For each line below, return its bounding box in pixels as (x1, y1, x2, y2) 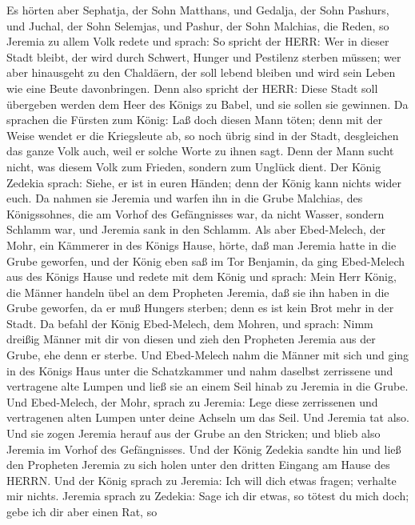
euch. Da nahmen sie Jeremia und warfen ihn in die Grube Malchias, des (6, 190, 363, 206)
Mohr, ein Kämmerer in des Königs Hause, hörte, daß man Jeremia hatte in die (6, 236, 397, 253)
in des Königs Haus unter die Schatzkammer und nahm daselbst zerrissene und (6, 362, 393, 379)
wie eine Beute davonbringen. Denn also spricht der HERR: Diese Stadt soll (6, 79, 378, 96)
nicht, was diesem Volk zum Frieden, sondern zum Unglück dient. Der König (6, 158, 381, 174)
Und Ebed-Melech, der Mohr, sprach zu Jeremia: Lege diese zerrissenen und (6, 393, 378, 410)
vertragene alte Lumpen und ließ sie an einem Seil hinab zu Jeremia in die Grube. (6, 378, 409, 395)
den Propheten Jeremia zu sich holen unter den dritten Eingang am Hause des (6, 456, 390, 473)
